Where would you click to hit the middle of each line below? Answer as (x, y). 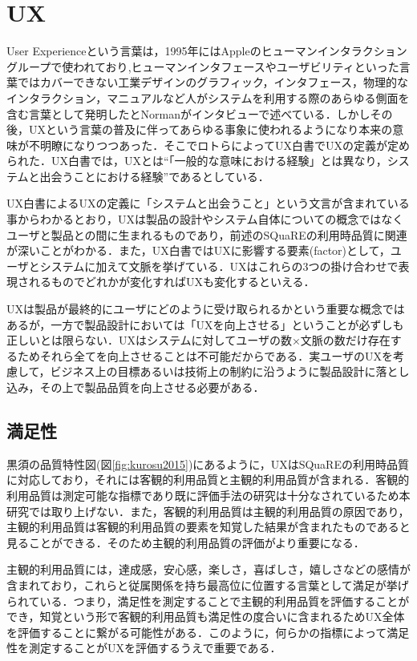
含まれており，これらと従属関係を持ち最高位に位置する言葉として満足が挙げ (208, 584)
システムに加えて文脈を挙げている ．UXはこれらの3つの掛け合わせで (219, 266)
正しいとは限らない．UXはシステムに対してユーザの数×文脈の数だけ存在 (198, 340)
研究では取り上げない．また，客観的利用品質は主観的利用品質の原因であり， (208, 511)
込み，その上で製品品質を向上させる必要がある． (136, 387)
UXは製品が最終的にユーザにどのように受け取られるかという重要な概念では (206, 309)
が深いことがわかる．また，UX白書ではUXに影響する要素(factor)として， (198, 250)
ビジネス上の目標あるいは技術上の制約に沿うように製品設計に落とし (230, 371)
